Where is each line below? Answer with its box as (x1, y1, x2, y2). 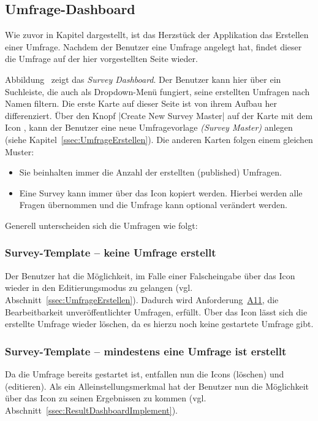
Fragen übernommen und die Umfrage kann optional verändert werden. (19, 198, 288, 211)
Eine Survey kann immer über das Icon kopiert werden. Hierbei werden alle (19, 186, 303, 199)
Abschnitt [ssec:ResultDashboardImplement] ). (5, 403, 178, 416)
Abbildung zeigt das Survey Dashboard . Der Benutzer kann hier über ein (5, 72, 281, 85)
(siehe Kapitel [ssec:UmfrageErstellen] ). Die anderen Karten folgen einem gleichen (5, 133, 313, 145)
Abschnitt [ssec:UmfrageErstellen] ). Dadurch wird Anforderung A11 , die (5, 293, 279, 306)
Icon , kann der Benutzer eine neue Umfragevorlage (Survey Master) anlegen (5, 121, 293, 134)
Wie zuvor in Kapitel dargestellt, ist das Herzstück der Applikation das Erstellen (5, 28, 309, 41)
